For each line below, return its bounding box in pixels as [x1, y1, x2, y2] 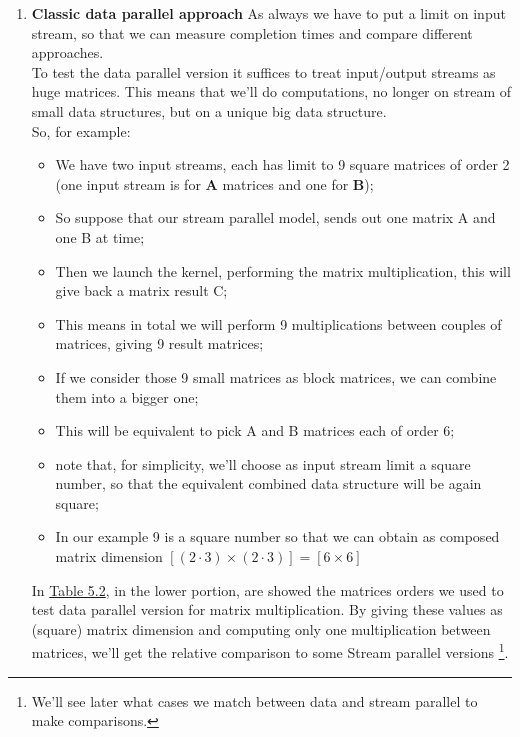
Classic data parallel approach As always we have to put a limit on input [31, 3, 506, 23]
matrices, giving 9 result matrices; [55, 333, 264, 354]
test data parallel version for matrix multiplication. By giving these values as [31, 599, 503, 620]
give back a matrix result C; [55, 280, 228, 301]
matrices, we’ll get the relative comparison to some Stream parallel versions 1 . [31, 639, 509, 663]
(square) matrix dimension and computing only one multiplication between [31, 618, 491, 639]
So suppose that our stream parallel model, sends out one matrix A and [55, 207, 496, 228]
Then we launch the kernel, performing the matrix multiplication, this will [55, 260, 511, 281]
